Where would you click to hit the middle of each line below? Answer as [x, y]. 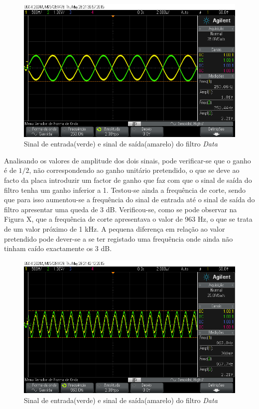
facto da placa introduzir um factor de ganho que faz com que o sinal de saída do [128, 180]
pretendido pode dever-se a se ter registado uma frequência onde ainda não [119, 238]
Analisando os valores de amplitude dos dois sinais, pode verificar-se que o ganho [128, 160]
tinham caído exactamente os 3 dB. [58, 248]
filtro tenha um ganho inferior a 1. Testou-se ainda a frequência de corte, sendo [125, 190]
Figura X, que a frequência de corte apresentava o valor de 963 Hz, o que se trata [128, 219]
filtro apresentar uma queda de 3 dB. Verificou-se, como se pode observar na [121, 209]
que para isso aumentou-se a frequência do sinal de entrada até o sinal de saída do [129, 200]
